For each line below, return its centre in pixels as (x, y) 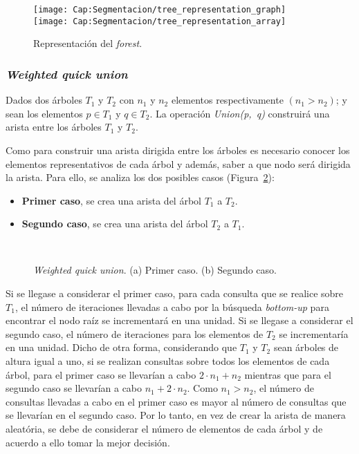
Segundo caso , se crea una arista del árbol (115, 224)
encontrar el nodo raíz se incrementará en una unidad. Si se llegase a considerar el (179, 320)
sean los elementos (44, 113)
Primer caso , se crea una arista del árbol (111, 200)
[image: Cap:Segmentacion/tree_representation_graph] (160, 10)
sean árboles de (306, 347)
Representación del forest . (88, 43)
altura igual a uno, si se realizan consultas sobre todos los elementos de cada (168, 361)
